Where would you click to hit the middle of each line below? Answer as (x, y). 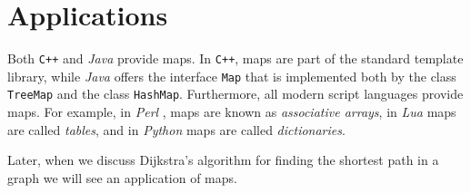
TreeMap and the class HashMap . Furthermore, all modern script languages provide (235, 94)
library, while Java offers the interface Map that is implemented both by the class (232, 76)
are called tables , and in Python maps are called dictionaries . (176, 129)
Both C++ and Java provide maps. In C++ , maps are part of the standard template (235, 58)
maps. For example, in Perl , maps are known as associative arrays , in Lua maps (232, 112)
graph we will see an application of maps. (122, 177)
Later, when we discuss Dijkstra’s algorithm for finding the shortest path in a (223, 160)
